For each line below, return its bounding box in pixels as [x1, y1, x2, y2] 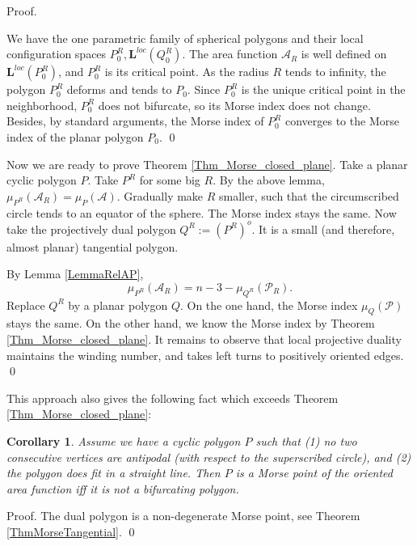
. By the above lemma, [213, 171, 325, 188]
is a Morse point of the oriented [235, 464, 393, 481]
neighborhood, [6, 96, 78, 113]
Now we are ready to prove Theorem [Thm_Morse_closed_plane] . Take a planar [6, 155, 408, 172]
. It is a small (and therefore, [251, 220, 395, 237]
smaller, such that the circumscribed [219, 187, 399, 204]
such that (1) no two [255, 432, 357, 449]
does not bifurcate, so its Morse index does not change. [98, 96, 371, 113]
